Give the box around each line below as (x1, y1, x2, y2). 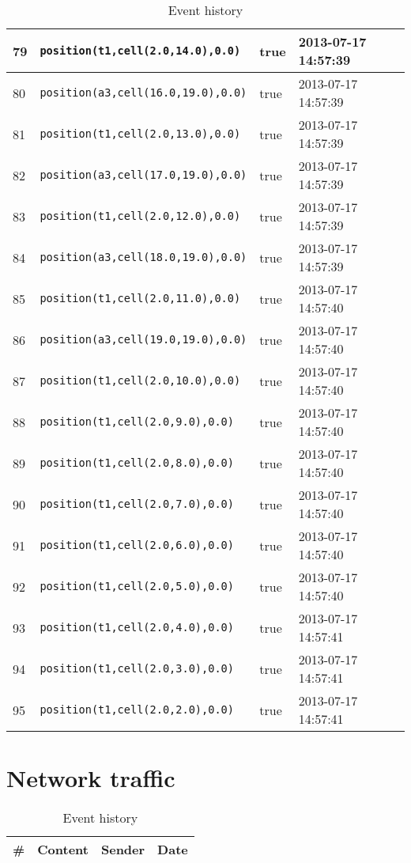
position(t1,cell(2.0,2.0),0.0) (40, 703, 234, 716)
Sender (100, 840, 145, 859)
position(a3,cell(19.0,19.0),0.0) (40, 333, 247, 346)
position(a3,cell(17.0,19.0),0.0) (40, 168, 247, 181)
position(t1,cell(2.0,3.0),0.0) (40, 662, 234, 675)
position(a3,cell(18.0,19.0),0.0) (40, 251, 247, 263)
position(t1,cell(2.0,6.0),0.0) (40, 539, 234, 551)
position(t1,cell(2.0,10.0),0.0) (40, 374, 241, 387)
